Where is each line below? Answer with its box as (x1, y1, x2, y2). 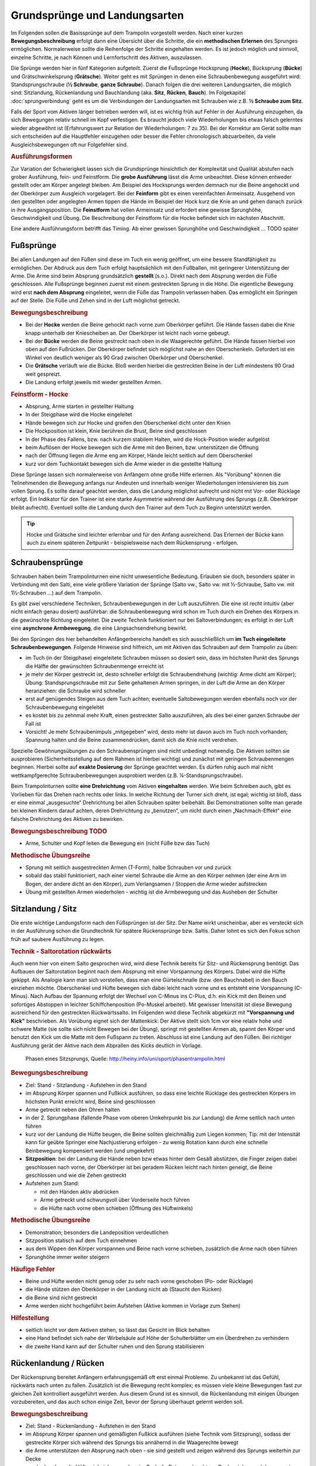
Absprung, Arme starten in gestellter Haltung (25, 403, 134, 410)
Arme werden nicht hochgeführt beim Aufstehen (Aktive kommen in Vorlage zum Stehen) (25, 1302, 241, 1309)
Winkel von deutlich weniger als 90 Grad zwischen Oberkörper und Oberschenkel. (25, 354, 224, 361)
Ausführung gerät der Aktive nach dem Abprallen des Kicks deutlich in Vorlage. (11, 1041, 202, 1049)
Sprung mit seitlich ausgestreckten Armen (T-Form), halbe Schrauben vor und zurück (25, 864, 232, 871)
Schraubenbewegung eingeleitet (25, 704, 104, 711)
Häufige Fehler (11, 1265, 55, 1273)
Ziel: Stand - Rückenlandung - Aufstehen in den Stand (25, 1423, 156, 1429)
